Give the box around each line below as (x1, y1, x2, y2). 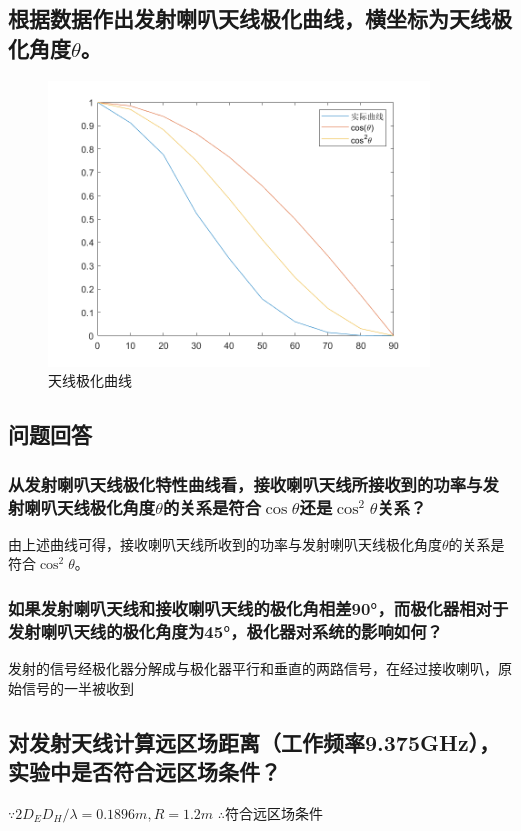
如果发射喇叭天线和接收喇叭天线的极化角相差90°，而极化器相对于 (8, 596, 509, 620)
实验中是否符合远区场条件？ (8, 756, 281, 787)
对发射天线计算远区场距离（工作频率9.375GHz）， (8, 726, 501, 757)
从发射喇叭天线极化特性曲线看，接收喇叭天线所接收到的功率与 (8, 471, 483, 496)
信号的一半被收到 (21, 677, 134, 698)
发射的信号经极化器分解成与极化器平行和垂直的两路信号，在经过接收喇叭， (8, 658, 498, 679)
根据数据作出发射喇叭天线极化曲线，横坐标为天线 (8, 3, 491, 34)
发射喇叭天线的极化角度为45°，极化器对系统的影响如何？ (8, 618, 443, 643)
